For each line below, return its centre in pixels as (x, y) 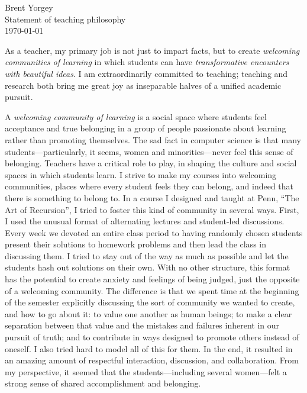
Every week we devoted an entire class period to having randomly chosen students (154, 232)
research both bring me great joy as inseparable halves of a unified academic (143, 85)
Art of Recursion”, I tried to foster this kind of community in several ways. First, (152, 209)
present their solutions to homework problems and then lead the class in (135, 244)
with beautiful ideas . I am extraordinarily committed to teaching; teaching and (146, 73)
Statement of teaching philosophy (65, 19)
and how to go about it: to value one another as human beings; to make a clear (148, 313)
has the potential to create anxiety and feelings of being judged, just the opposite (152, 279)
